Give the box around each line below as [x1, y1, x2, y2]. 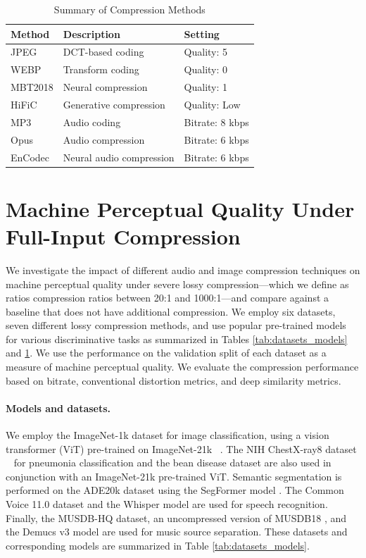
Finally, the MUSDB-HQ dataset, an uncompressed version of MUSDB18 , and [6, 510, 346, 525]
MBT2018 [11, 80, 53, 94]
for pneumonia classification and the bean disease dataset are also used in [13, 455, 332, 470]
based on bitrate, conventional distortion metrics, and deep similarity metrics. [6, 373, 341, 387]
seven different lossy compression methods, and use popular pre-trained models [6, 318, 346, 333]
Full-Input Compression [6, 221, 241, 250]
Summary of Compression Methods [53, 2, 206, 16]
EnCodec [11, 149, 50, 164]
